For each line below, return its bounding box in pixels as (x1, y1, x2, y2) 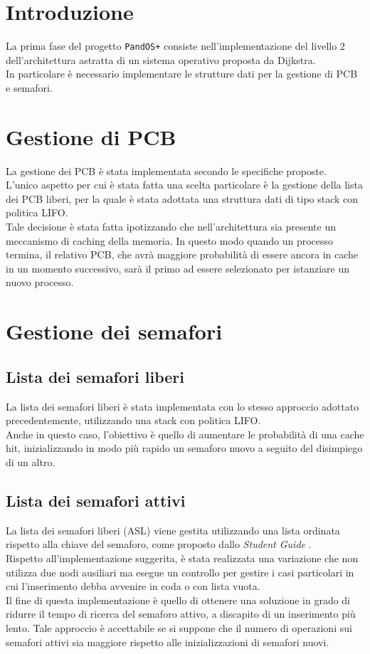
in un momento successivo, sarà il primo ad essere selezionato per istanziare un (6, 260, 349, 275)
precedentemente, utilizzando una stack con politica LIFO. (6, 413, 261, 428)
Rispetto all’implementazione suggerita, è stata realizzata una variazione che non (6, 550, 359, 565)
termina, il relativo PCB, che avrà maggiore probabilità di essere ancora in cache (6, 247, 359, 262)
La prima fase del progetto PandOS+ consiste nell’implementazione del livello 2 (6, 38, 345, 53)
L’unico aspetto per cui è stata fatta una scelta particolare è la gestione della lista (6, 177, 363, 192)
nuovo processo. (6, 275, 74, 290)
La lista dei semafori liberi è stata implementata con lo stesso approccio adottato (6, 399, 359, 413)
